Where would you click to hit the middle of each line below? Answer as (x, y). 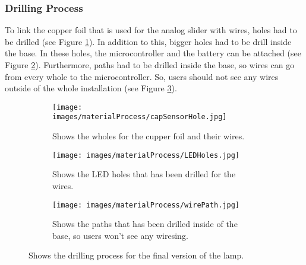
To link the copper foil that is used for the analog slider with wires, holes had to (151, 30)
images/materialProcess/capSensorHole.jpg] (140, 117)
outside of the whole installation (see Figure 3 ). (91, 88)
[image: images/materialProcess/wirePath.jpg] (146, 205)
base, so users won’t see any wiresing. (120, 235)
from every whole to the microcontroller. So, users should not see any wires (142, 76)
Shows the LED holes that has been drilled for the (144, 174)
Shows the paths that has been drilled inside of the (145, 224)
